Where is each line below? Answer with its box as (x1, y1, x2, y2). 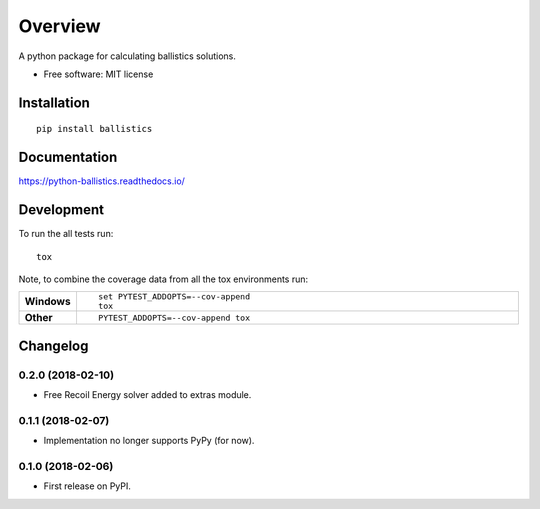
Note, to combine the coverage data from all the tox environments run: (18, 273, 309, 285)
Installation (18, 94, 90, 111)
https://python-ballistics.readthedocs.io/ (18, 175, 185, 187)
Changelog (18, 337, 89, 354)
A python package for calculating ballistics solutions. (18, 50, 237, 62)
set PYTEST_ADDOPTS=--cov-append (98, 291, 250, 302)
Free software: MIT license (43, 68, 154, 80)
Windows (24, 295, 71, 309)
